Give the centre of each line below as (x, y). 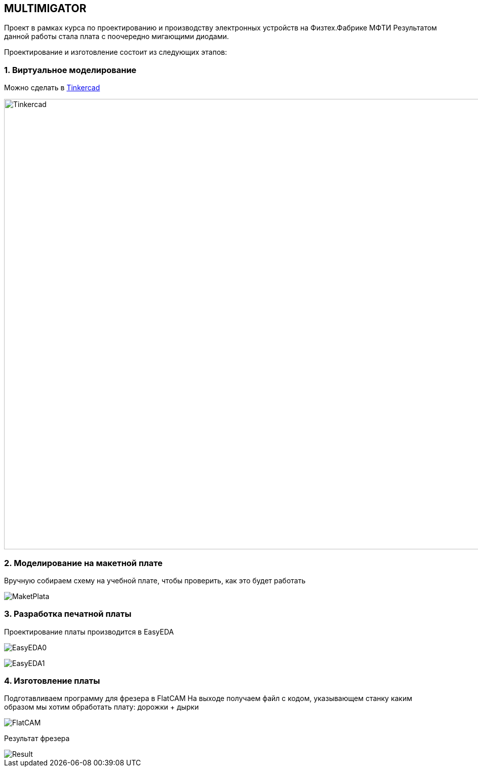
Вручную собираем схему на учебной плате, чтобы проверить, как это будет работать (155, 580)
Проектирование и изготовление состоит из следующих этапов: (116, 52)
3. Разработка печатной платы (68, 614)
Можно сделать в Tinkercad (52, 88)
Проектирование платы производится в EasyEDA (89, 632)
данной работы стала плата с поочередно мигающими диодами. (116, 37)
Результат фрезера (37, 739)
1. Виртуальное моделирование (70, 70)
